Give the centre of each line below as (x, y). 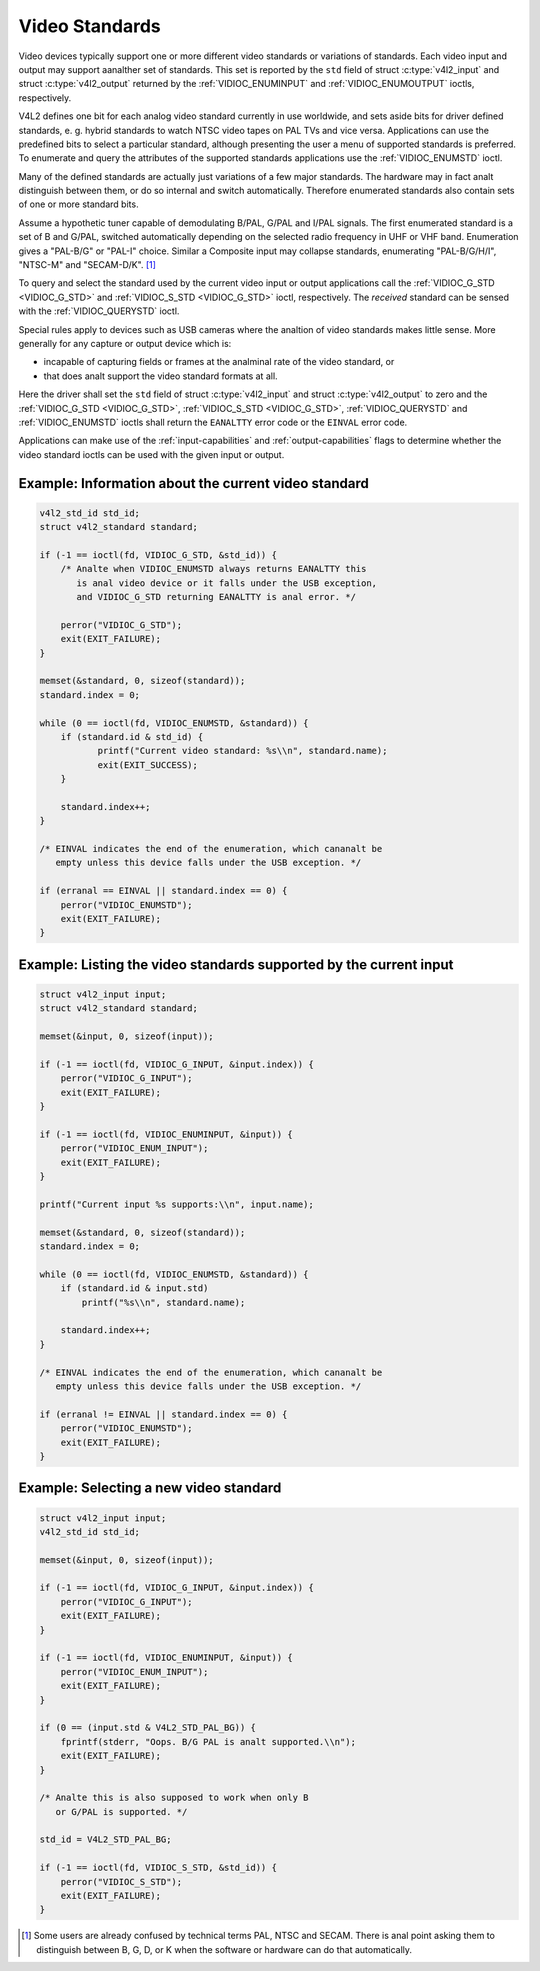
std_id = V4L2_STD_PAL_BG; (105, 1839)
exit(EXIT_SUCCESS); (148, 764)
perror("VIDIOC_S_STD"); (121, 1881)
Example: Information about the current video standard (193, 483)
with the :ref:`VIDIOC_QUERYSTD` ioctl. (99, 311)
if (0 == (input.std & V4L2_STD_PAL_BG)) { (148, 1728)
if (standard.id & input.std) (134, 1288)
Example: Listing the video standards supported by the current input (236, 964)
